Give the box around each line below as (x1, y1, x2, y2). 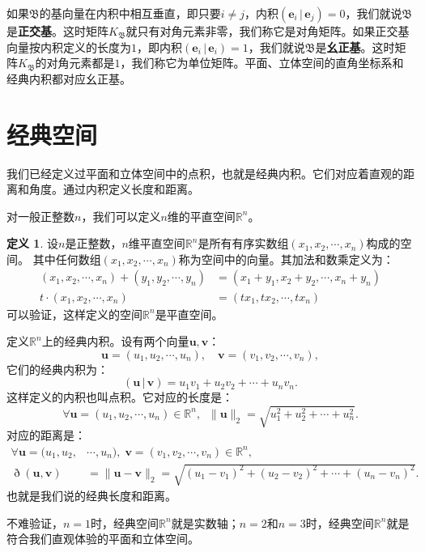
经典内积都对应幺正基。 (6, 70, 131, 87)
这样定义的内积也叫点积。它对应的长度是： (6, 389, 233, 406)
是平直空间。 (155, 305, 223, 322)
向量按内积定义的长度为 (6, 38, 131, 55)
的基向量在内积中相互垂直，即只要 (39, 5, 221, 21)
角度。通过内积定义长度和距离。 (28, 180, 199, 197)
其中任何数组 (32, 250, 101, 267)
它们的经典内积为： (6, 360, 108, 377)
